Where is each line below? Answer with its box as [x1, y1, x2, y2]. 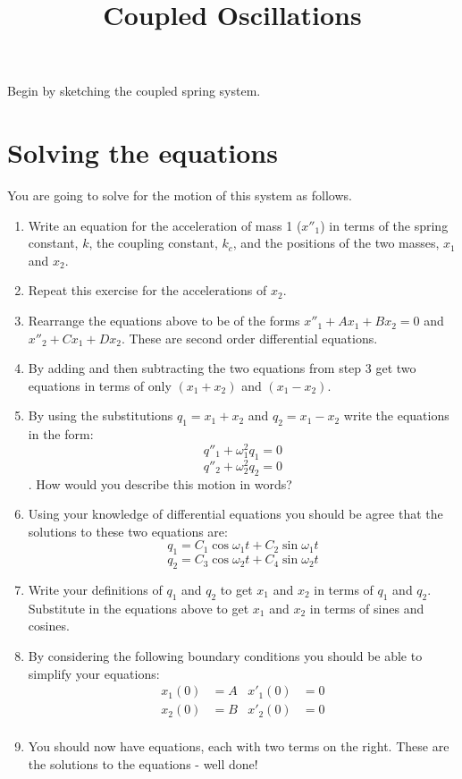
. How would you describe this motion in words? [28, 474, 292, 493]
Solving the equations [7, 134, 278, 171]
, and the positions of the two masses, [232, 233, 440, 252]
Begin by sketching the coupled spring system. [7, 81, 261, 100]
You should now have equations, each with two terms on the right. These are [28, 737, 449, 756]
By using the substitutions [28, 406, 173, 425]
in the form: [28, 425, 94, 444]
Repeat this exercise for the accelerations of [28, 281, 267, 300]
